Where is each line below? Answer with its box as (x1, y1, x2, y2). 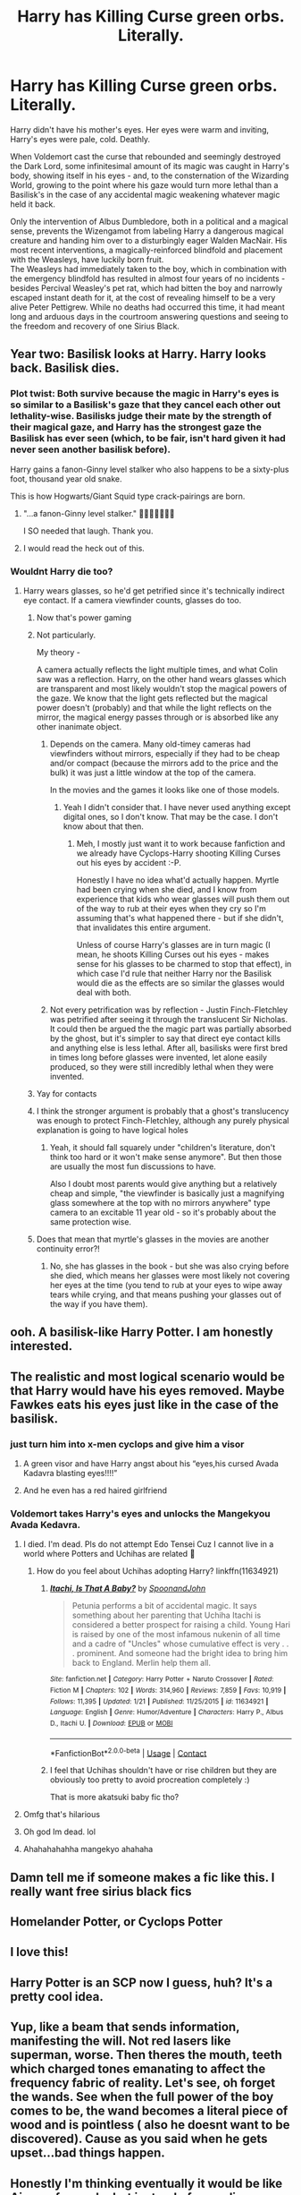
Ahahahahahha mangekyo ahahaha (22, 1844, 154, 1855)
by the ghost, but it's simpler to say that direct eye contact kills (49, 1032, 280, 1044)
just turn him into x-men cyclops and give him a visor (10, 1438, 245, 1450)
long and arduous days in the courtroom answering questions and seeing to (10, 311, 288, 321)
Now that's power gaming (36, 611, 132, 623)
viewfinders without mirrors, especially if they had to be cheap (49, 747, 280, 758)
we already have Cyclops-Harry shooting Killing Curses (76, 848, 280, 858)
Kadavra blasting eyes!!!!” (22, 1468, 118, 1478)
